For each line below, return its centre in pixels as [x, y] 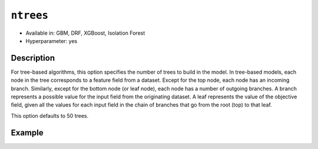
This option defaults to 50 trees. [49, 115]
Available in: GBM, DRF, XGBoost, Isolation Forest [85, 33]
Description [33, 58]
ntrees [30, 15]
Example [27, 133]
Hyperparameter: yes [52, 41]
